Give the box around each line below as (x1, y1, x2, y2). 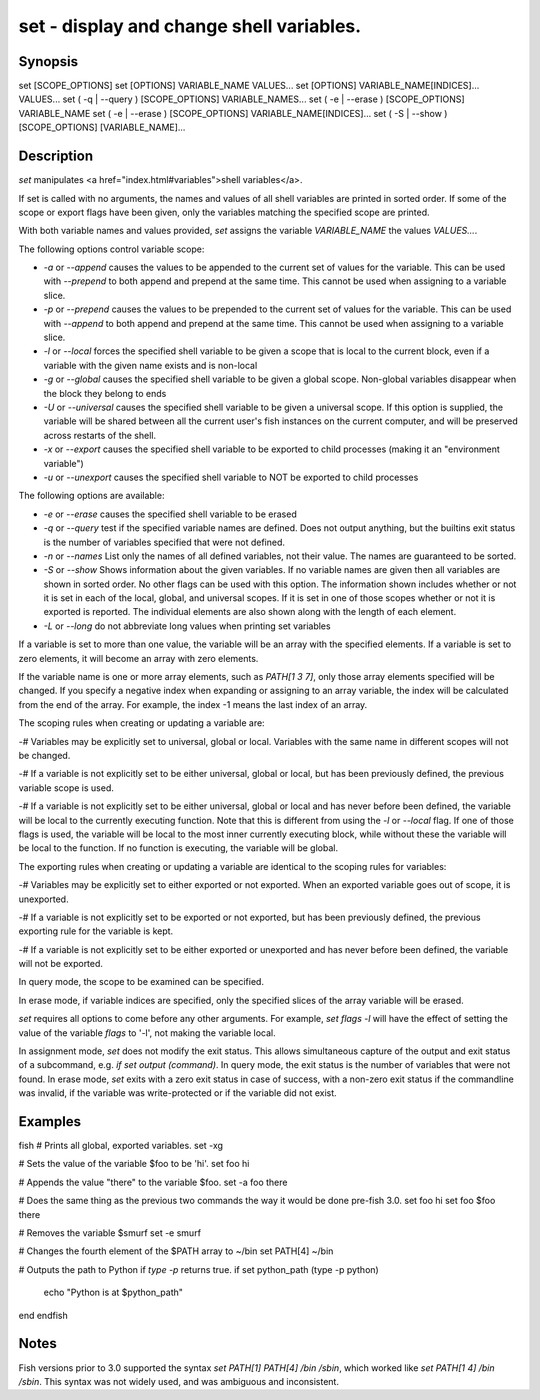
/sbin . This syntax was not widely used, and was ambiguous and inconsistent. (18, 1375, 340, 1387)
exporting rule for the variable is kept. (18, 925, 174, 937)
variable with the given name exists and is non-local (43, 359, 258, 371)
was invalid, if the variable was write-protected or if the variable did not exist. (18, 1087, 337, 1099)
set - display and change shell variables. (18, 15, 362, 37)
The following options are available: (18, 490, 165, 502)
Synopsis (18, 53, 79, 70)
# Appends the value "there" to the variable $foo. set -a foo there (18, 1176, 288, 1188)
